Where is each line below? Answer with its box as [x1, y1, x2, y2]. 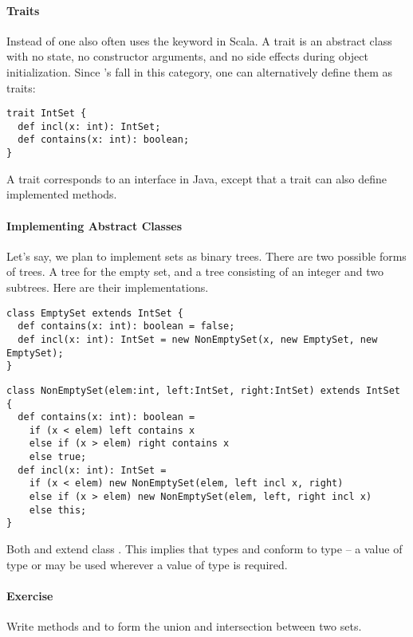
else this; [29, 504, 87, 516]
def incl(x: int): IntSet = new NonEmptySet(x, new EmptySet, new [18, 333, 378, 345]
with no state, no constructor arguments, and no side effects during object [6, 48, 368, 65]
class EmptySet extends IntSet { [6, 307, 183, 319]
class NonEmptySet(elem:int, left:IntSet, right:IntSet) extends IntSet [6, 384, 400, 396]
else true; [29, 451, 87, 463]
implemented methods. [6, 186, 117, 203]
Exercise [6, 587, 53, 604]
